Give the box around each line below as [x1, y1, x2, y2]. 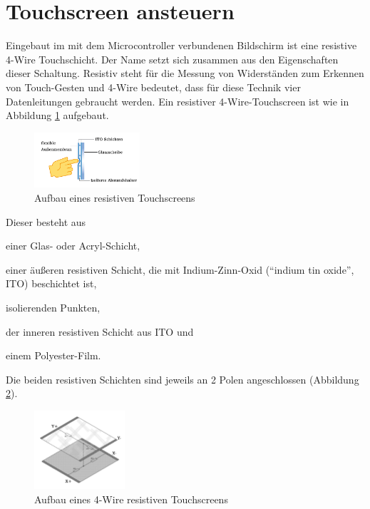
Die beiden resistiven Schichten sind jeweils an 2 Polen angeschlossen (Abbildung [6, 371, 359, 386]
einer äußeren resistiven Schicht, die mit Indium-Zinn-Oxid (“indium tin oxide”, [6, 262, 354, 277]
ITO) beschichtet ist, [6, 276, 97, 291]
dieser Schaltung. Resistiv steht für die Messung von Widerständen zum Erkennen [6, 66, 364, 81]
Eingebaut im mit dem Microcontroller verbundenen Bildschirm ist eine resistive [6, 38, 357, 53]
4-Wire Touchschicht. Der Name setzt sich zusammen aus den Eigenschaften [6, 51, 339, 66]
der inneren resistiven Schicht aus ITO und [6, 324, 194, 339]
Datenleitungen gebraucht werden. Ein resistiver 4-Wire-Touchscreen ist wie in [6, 93, 349, 108]
